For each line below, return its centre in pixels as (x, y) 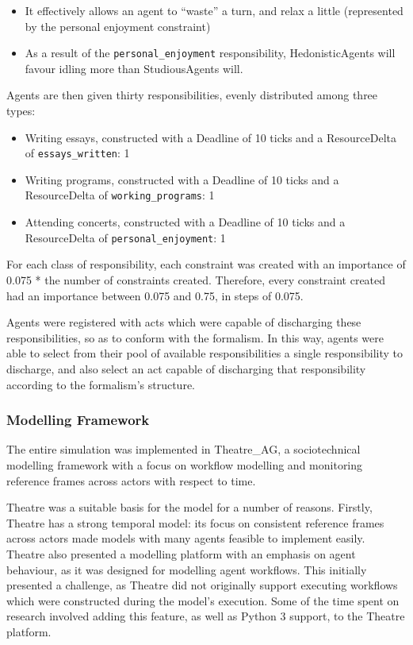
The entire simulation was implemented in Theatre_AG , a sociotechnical (184, 449)
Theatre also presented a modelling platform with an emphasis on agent (181, 553)
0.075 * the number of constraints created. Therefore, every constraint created (196, 279)
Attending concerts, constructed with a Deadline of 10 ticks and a (185, 222)
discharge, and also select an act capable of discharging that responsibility (186, 368)
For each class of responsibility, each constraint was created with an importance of (206, 264)
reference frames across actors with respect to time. (131, 480)
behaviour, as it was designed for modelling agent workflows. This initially (187, 569)
